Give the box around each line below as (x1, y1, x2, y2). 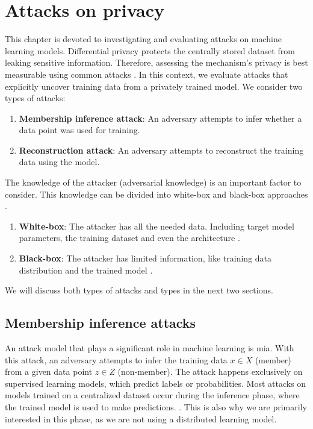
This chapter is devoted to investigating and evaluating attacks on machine (5, 33, 282, 45)
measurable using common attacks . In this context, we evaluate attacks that (5, 67, 288, 80)
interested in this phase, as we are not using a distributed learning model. (5, 412, 277, 425)
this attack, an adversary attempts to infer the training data (5, 353, 228, 366)
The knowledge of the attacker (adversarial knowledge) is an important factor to (5, 176, 302, 189)
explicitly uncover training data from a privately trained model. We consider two (5, 80, 303, 92)
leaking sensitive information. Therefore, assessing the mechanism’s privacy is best (5, 56, 308, 69)
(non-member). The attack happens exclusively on (117, 365, 303, 378)
